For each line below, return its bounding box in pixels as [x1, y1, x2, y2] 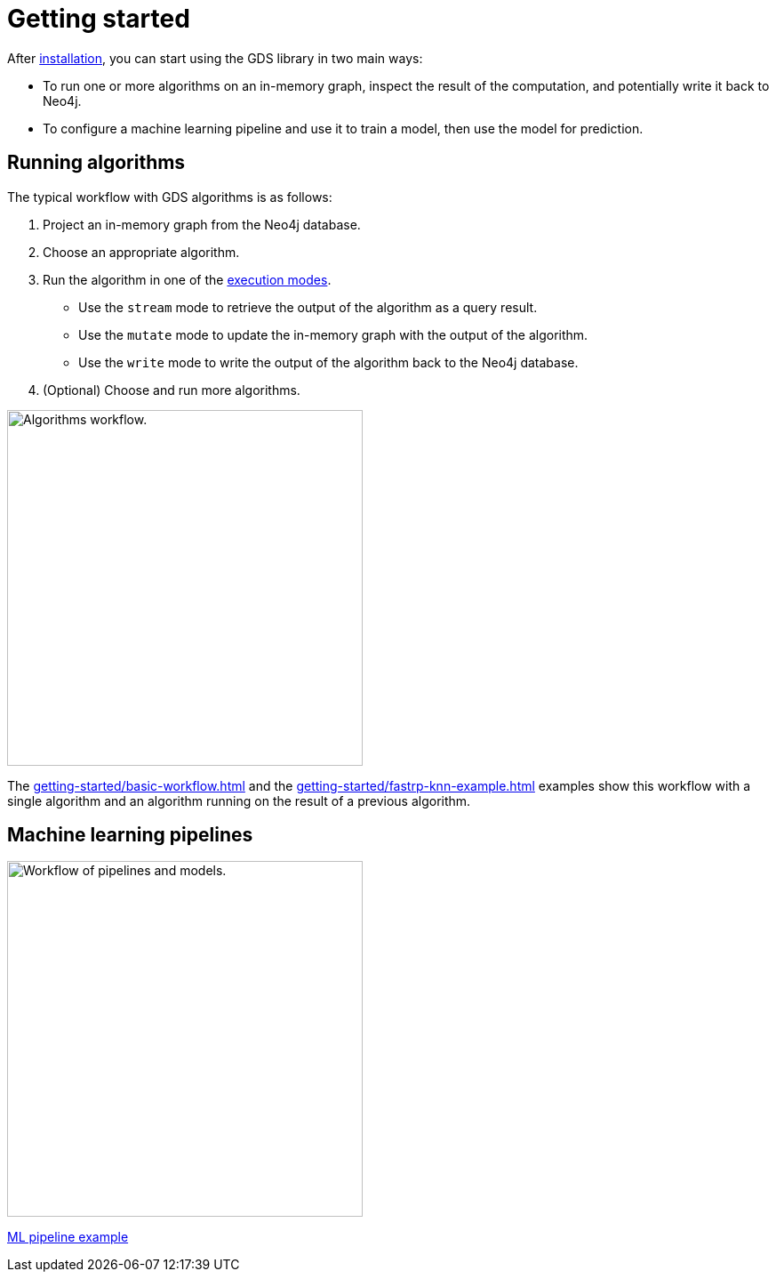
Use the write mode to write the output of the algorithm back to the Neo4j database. [78, 354, 579, 370]
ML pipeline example [7, 1229, 129, 1245]
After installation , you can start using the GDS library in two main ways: [7, 50, 423, 66]
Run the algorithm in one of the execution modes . [43, 271, 332, 287]
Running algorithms [7, 151, 186, 174]
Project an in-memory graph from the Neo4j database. [43, 216, 361, 232]
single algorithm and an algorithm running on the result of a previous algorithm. [7, 792, 471, 808]
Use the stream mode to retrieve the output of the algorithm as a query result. [78, 299, 538, 315]
